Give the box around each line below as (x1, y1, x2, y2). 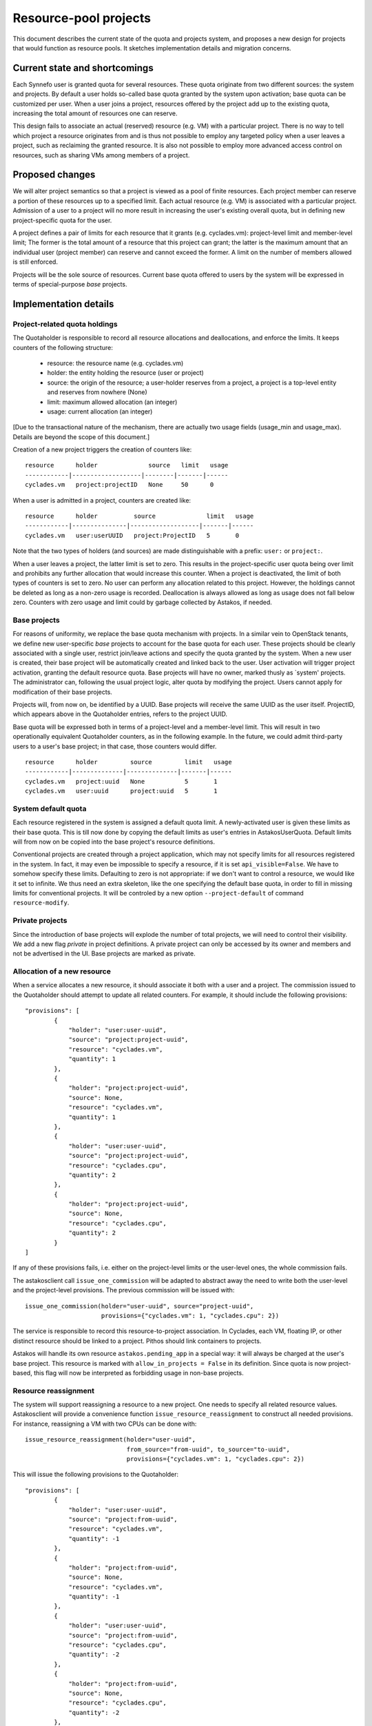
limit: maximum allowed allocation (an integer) (47, 398, 178, 406)
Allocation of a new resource (12, 967, 112, 976)
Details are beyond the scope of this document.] (12, 432, 150, 441)
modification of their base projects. (12, 688, 113, 696)
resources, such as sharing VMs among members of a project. (12, 151, 190, 159)
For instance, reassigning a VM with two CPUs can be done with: (12, 1419, 197, 1428)
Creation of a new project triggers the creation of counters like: (12, 445, 192, 454)
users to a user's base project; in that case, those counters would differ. (12, 742, 217, 750)
